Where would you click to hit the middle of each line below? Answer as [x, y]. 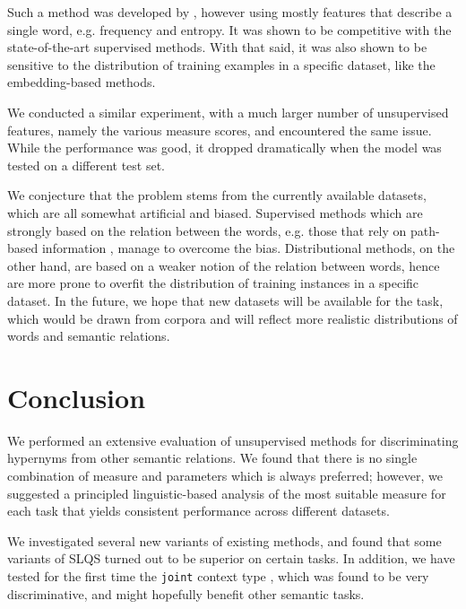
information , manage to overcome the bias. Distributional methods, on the [248, 248]
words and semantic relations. [89, 336]
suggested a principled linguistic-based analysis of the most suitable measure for [227, 493]
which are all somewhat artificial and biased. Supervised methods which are [215, 212]
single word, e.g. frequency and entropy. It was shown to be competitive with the [229, 29]
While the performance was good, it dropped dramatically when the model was [224, 148]
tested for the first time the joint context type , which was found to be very [218, 575]
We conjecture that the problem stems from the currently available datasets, [217, 195]
